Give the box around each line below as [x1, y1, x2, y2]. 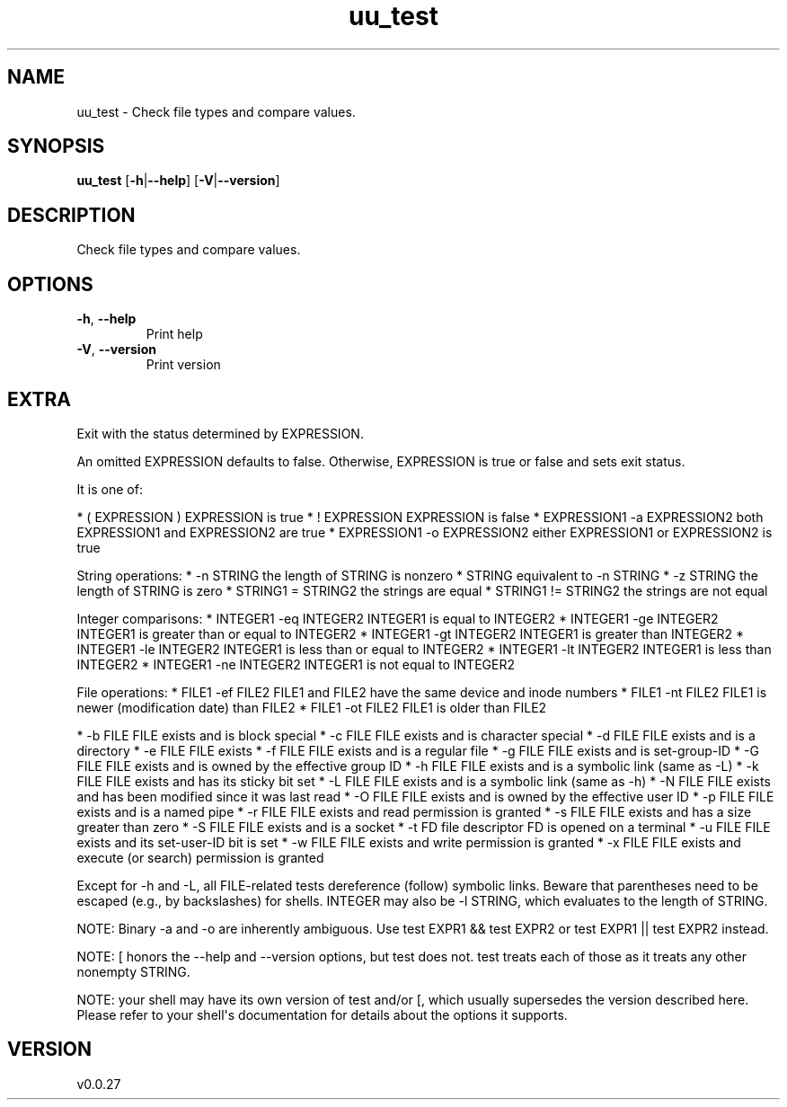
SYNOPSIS [7, 135, 105, 158]
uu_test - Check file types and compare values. [76, 103, 356, 120]
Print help [146, 326, 203, 342]
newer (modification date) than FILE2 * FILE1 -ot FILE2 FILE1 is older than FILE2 [76, 699, 547, 715]
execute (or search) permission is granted [76, 849, 324, 865]
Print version [146, 357, 221, 373]
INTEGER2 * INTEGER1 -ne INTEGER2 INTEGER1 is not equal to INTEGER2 [76, 656, 515, 672]
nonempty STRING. [76, 963, 190, 979]
